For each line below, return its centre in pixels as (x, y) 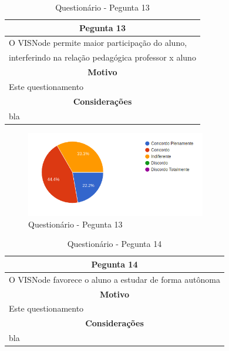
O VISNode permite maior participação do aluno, (98, 43)
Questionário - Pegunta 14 (114, 244)
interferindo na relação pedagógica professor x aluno (102, 57)
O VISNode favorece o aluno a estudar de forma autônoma (114, 279)
